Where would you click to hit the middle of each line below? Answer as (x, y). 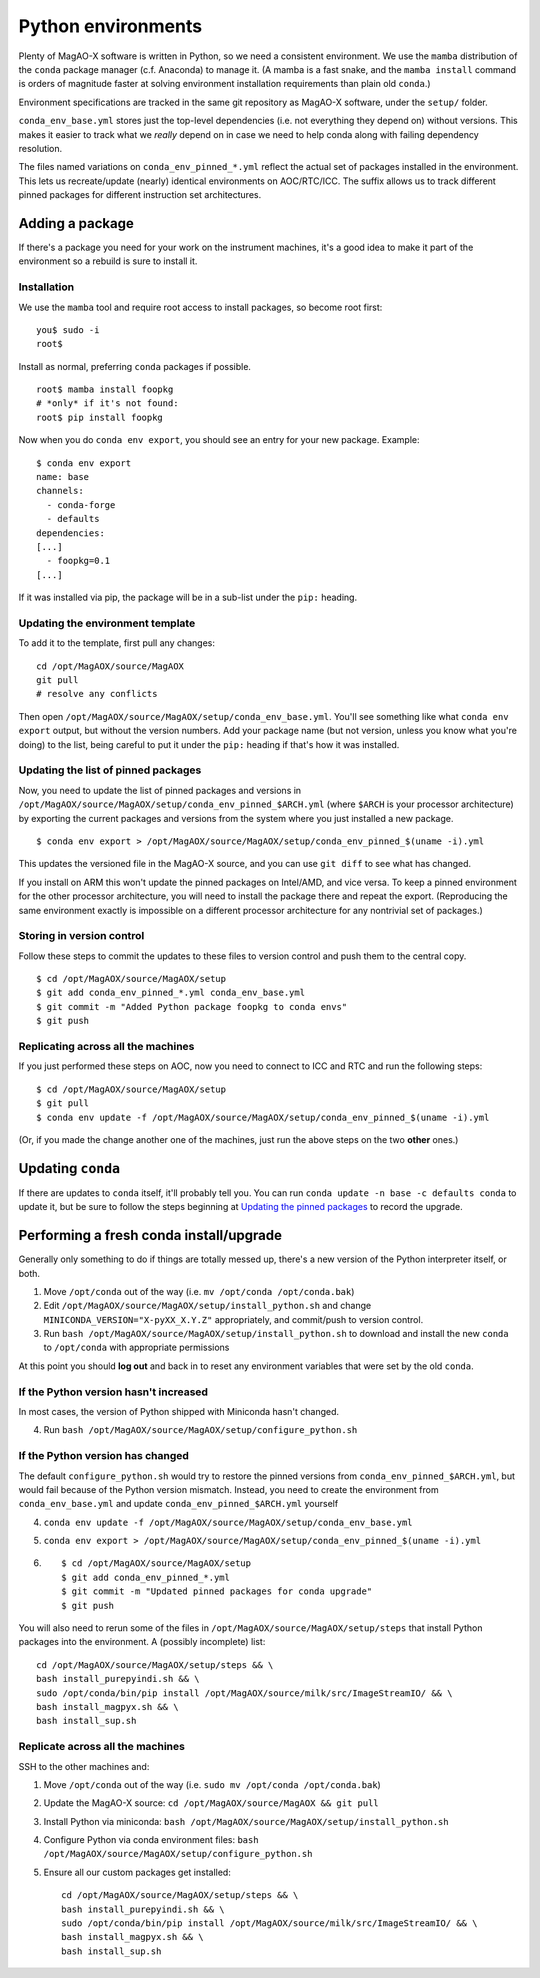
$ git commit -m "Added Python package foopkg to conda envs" (192, 1006)
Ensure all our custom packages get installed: (137, 1872)
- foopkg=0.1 (78, 561)
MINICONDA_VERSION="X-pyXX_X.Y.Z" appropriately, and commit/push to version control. (233, 1319)
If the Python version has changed (104, 1456)
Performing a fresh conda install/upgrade (150, 1235)
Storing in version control (81, 936)
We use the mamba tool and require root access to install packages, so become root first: (200, 307)
